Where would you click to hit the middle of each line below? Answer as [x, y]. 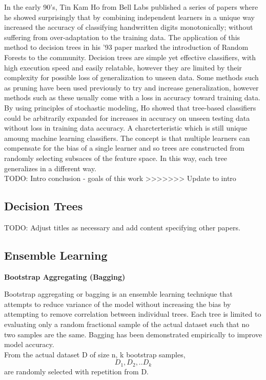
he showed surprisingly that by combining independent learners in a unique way [129, 17]
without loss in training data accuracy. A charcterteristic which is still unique [126, 128]
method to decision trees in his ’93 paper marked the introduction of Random [126, 47]
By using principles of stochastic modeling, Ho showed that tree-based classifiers [130, 107]
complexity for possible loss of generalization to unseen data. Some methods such [131, 77]
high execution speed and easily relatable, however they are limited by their [123, 67]
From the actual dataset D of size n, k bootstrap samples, [95, 354]
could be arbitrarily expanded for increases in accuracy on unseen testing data [127, 117]
